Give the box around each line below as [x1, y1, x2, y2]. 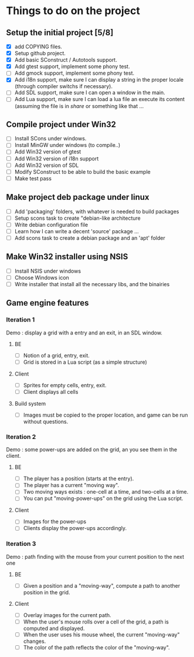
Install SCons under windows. [14, 135, 87, 142]
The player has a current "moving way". [23, 482, 119, 489]
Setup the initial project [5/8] [6, 28, 114, 38]
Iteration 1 [6, 316, 35, 324]
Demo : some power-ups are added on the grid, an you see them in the [6, 446, 178, 453]
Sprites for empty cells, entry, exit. [23, 381, 107, 388]
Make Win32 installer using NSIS [6, 252, 128, 262]
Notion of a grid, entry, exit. [23, 351, 90, 359]
